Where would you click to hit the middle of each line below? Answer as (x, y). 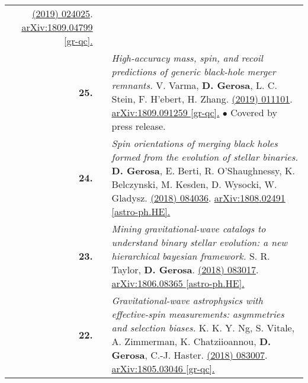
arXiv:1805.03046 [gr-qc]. (163, 368)
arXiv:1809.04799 (57, 27)
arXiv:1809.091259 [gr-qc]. (166, 112)
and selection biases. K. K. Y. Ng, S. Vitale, (203, 328)
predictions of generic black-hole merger (194, 71)
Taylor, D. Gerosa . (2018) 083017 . (185, 269)
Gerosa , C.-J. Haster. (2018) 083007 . (190, 355)
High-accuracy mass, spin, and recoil (187, 58)
